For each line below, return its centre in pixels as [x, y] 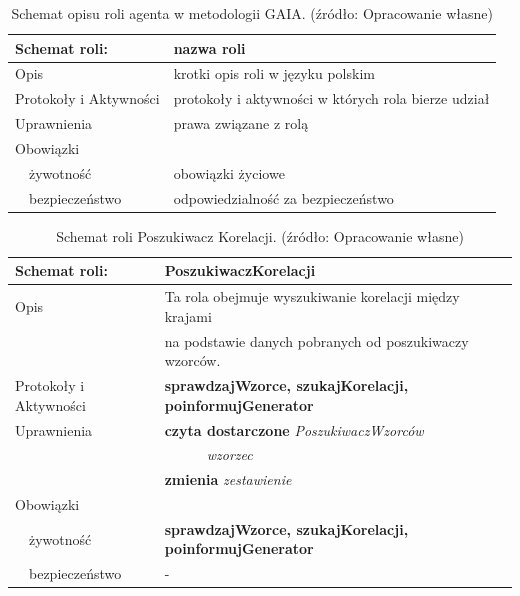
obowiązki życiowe [229, 172]
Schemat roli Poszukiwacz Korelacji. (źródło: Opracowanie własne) [260, 235]
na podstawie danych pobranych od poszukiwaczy [316, 340]
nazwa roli [209, 47]
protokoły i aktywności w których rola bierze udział [331, 98]
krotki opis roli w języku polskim [274, 73]
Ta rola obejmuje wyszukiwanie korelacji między [312, 296]
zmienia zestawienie [228, 479]
